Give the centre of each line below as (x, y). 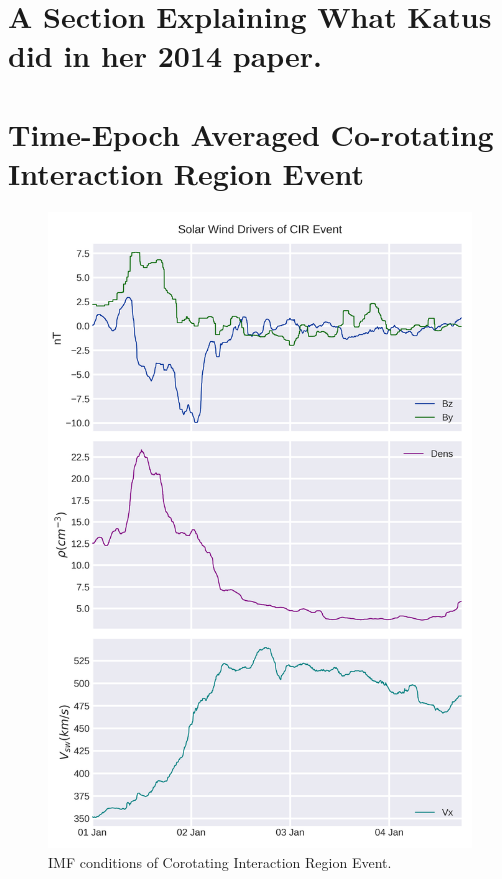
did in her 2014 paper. (165, 55)
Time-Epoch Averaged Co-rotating (251, 133)
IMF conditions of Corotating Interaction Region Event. (220, 862)
